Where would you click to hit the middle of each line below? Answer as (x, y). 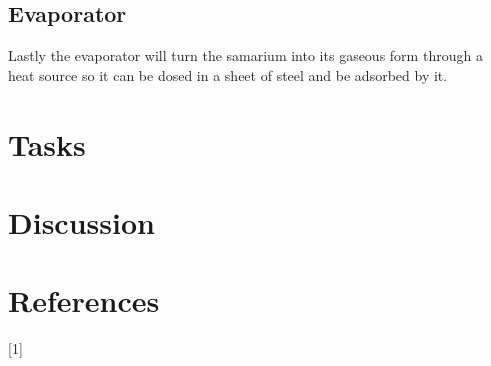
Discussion (81, 221)
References (84, 300)
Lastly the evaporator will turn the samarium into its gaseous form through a (245, 55)
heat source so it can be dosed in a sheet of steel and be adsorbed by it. (228, 74)
